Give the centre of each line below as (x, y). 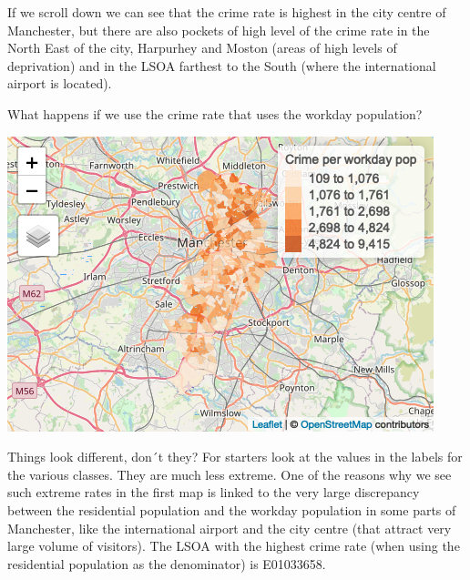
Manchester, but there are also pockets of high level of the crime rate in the (219, 30)
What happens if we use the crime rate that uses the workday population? (215, 113)
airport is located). (60, 83)
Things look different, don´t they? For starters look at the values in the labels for (235, 457)
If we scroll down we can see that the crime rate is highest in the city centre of (227, 12)
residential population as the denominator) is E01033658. (167, 563)
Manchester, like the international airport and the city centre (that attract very (230, 528)
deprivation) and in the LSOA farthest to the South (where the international (222, 65)
